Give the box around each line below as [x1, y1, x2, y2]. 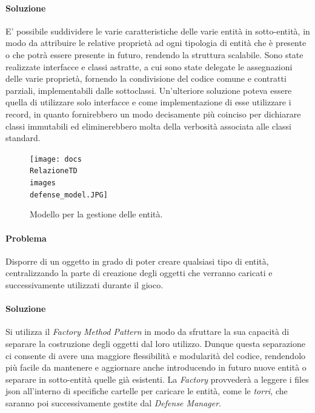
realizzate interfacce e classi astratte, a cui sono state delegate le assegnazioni [5, 60, 293, 73]
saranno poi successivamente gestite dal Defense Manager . [5, 396, 222, 409]
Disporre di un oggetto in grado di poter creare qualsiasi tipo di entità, [5, 254, 269, 267]
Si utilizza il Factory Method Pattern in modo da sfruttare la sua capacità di [5, 325, 290, 338]
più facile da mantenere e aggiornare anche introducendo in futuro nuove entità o [5, 361, 307, 374]
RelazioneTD [30, 167, 78, 176]
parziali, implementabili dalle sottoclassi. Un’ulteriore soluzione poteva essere [5, 84, 292, 96]
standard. [5, 131, 41, 144]
